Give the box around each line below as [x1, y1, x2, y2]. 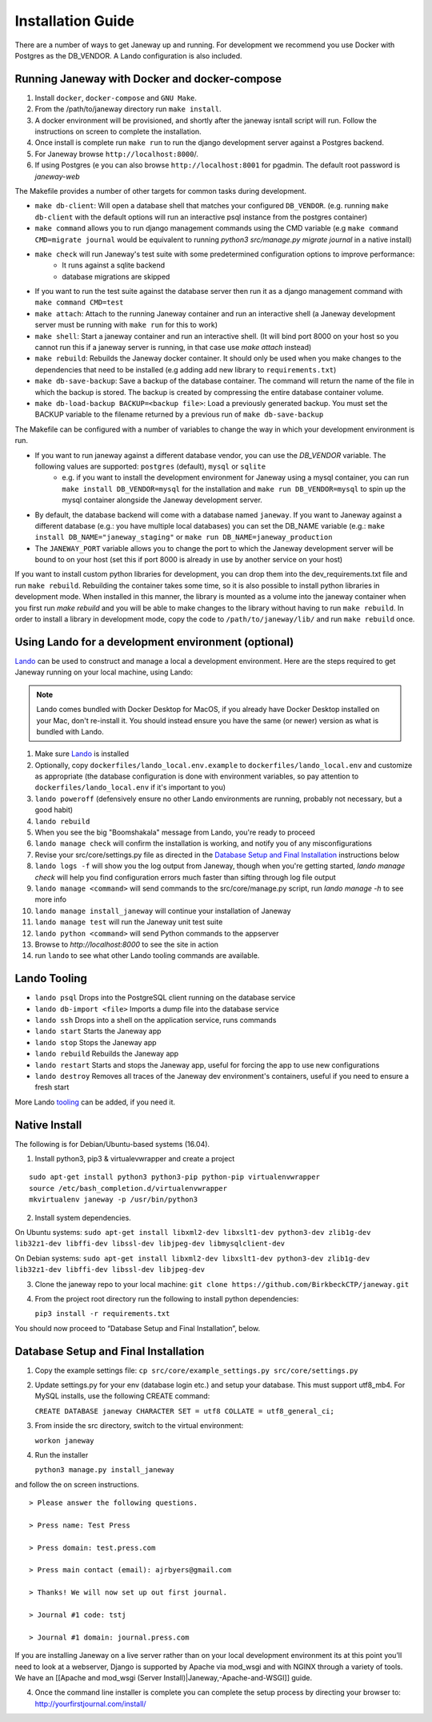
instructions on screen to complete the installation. [34, 127, 202, 136]
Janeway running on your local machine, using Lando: [14, 667, 194, 677]
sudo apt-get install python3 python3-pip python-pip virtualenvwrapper [29, 1173, 320, 1181]
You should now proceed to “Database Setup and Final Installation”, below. [14, 1323, 261, 1333]
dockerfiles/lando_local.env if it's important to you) [34, 783, 226, 792]
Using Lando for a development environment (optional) [14, 635, 294, 649]
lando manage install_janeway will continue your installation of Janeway [34, 906, 291, 915]
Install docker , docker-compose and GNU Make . [34, 93, 198, 103]
